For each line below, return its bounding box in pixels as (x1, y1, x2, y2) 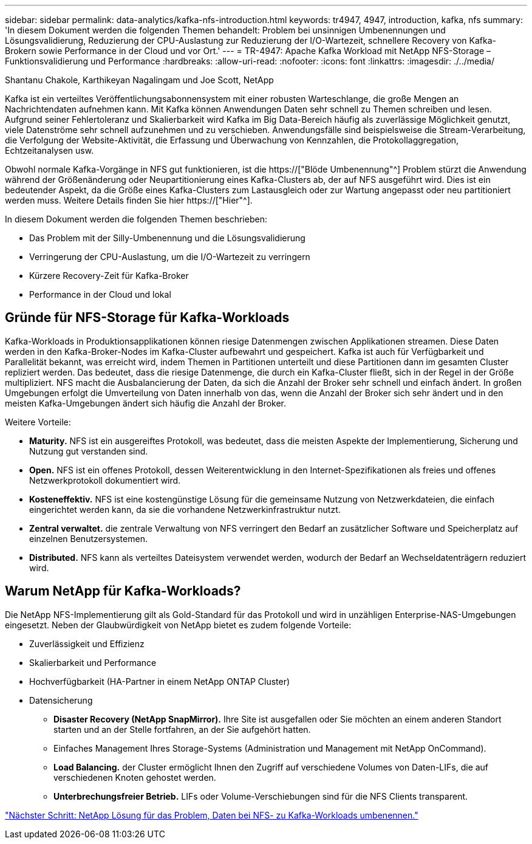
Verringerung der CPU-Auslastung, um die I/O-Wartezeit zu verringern (29, 252, 310, 262)
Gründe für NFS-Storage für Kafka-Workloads (5, 310, 290, 326)
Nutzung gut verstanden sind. (29, 445, 148, 456)
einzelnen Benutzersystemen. (29, 533, 148, 544)
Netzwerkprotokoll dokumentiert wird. (29, 475, 181, 485)
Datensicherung (29, 695, 93, 705)
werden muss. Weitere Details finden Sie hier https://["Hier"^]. (5, 195, 253, 205)
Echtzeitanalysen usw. (5, 145, 94, 156)
